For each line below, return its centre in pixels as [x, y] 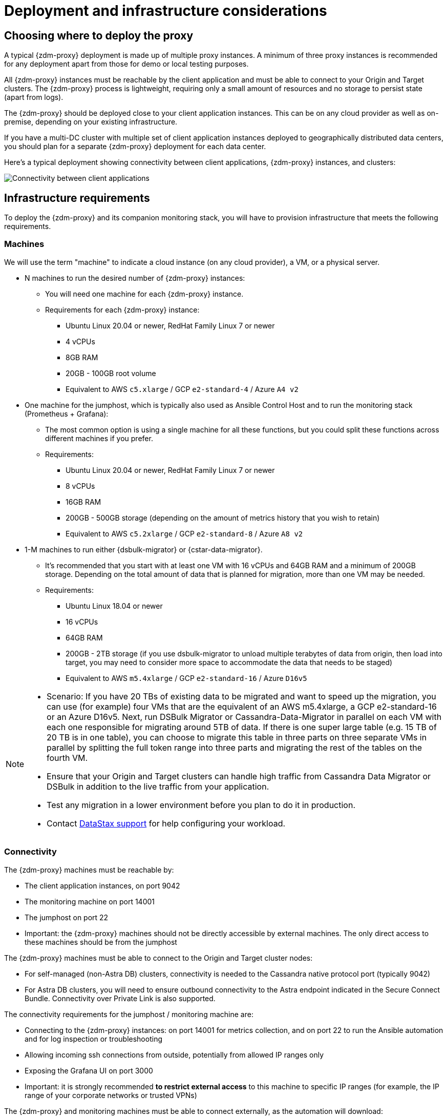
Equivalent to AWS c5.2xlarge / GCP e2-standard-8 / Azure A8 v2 [184, 533]
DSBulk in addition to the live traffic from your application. [158, 786]
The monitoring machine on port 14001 [90, 901]
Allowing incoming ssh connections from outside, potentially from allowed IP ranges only [174, 1054]
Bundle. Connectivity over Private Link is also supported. [120, 998]
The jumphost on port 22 [67, 917]
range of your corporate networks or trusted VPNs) [111, 1095]
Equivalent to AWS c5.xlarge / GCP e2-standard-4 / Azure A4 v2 [182, 389]
